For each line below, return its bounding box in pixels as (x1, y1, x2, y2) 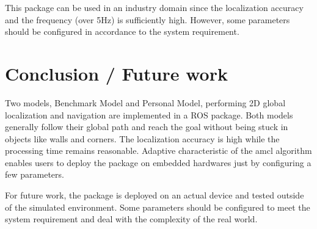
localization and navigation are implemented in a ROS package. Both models (5, 108, 293, 121)
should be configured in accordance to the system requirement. (5, 25, 239, 38)
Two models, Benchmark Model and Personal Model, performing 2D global (5, 96, 286, 109)
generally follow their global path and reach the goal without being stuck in (5, 120, 288, 133)
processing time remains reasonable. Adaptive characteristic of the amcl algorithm (5, 144, 312, 157)
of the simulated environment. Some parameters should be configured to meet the (5, 200, 310, 213)
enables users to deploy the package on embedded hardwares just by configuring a (5, 156, 312, 169)
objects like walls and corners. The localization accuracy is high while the (5, 132, 280, 145)
